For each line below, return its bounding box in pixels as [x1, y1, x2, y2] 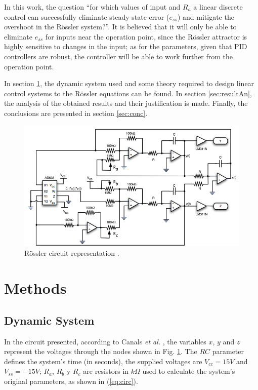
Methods [4, 278, 67, 298]
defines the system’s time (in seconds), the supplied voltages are [4, 356, 202, 366]
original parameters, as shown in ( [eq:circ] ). [4, 375, 138, 386]
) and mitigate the [177, 11, 234, 22]
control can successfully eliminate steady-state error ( [4, 11, 169, 22]
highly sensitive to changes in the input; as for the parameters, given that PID [4, 41, 247, 52]
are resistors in [83, 366, 129, 376]
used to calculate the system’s [142, 366, 235, 376]
